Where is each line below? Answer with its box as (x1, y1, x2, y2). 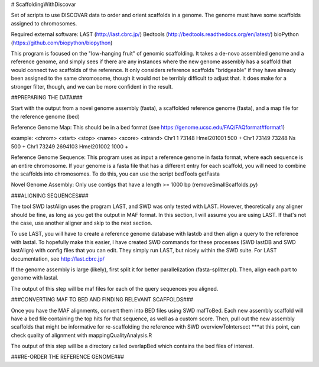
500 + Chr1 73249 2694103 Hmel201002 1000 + (11, 142, 129, 150)
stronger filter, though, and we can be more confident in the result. (11, 83, 174, 90)
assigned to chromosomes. (11, 20, 77, 27)
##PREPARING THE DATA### (11, 93, 83, 100)
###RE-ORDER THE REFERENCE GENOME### (11, 353, 124, 360)
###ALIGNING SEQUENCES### (11, 192, 89, 199)
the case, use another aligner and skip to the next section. (11, 219, 152, 226)
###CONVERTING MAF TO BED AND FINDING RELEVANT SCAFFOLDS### (11, 296, 193, 303)
